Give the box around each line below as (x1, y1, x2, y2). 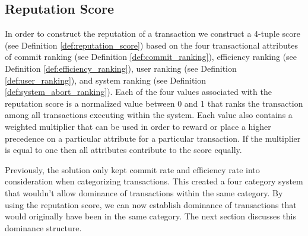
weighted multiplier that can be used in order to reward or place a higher (5, 120, 271, 132)
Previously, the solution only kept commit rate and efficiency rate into (5, 163, 260, 176)
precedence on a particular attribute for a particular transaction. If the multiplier (5, 132, 301, 144)
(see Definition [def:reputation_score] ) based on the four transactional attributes (5, 39, 298, 51)
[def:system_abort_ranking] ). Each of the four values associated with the (5, 85, 272, 98)
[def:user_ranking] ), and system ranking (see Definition (5, 74, 207, 86)
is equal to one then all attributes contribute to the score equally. (5, 143, 242, 156)
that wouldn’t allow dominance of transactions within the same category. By (5, 186, 283, 199)
